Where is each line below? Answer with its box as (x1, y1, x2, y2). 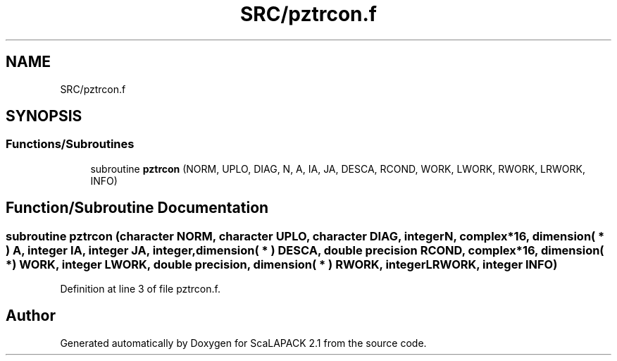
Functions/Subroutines (6, 137, 135, 152)
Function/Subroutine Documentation (6, 199, 269, 217)
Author (6, 307, 56, 325)
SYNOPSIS (6, 107, 82, 126)
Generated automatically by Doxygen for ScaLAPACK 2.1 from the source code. (60, 336, 427, 349)
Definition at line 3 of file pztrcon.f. (60, 283, 220, 295)
